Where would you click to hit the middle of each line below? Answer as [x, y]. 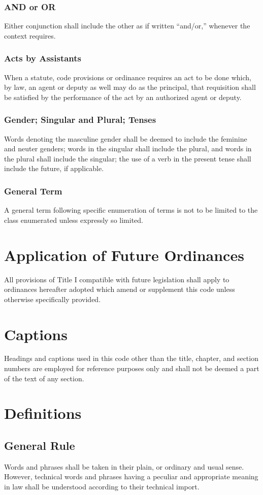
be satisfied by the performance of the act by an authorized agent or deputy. [123, 97]
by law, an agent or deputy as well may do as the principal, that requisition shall [130, 87]
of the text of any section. [44, 378]
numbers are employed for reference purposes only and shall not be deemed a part [132, 368]
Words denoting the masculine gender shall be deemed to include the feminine [126, 138]
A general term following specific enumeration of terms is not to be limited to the [131, 210]
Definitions [43, 413]
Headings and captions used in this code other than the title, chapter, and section [131, 358]
